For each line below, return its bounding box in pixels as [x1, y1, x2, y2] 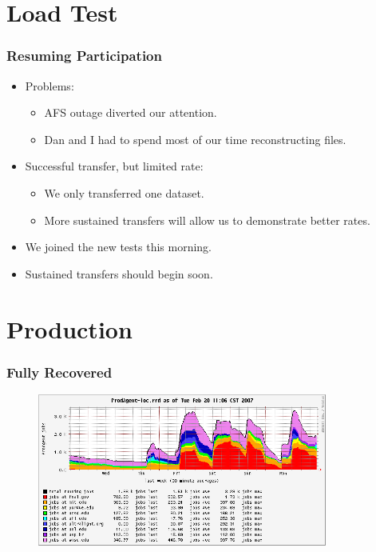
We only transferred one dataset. [44, 184, 204, 201]
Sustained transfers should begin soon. [25, 265, 213, 282]
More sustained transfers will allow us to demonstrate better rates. [44, 211, 370, 228]
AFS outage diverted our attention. [44, 104, 217, 121]
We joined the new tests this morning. [25, 238, 212, 255]
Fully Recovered [6, 362, 113, 382]
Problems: [25, 77, 74, 94]
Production [6, 312, 133, 345]
